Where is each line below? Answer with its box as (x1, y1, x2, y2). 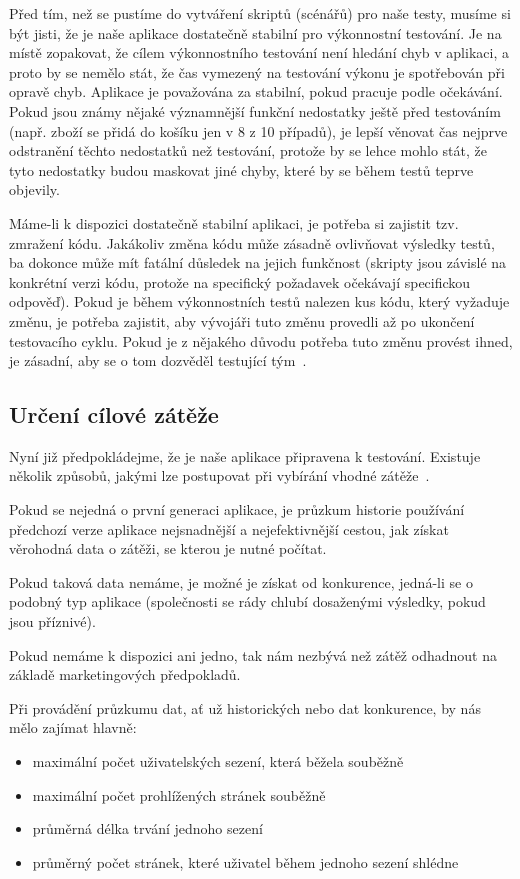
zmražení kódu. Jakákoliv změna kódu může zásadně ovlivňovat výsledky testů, (9, 232, 495, 253)
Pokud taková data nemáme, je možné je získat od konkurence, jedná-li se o (9, 571, 473, 592)
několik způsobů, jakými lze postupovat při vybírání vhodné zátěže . (9, 465, 430, 486)
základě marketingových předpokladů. (9, 664, 241, 685)
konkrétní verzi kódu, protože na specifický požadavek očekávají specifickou (9, 271, 471, 292)
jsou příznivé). (9, 611, 96, 632)
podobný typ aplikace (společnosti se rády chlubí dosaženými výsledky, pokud (9, 591, 486, 612)
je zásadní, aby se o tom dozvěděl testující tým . (9, 350, 307, 371)
